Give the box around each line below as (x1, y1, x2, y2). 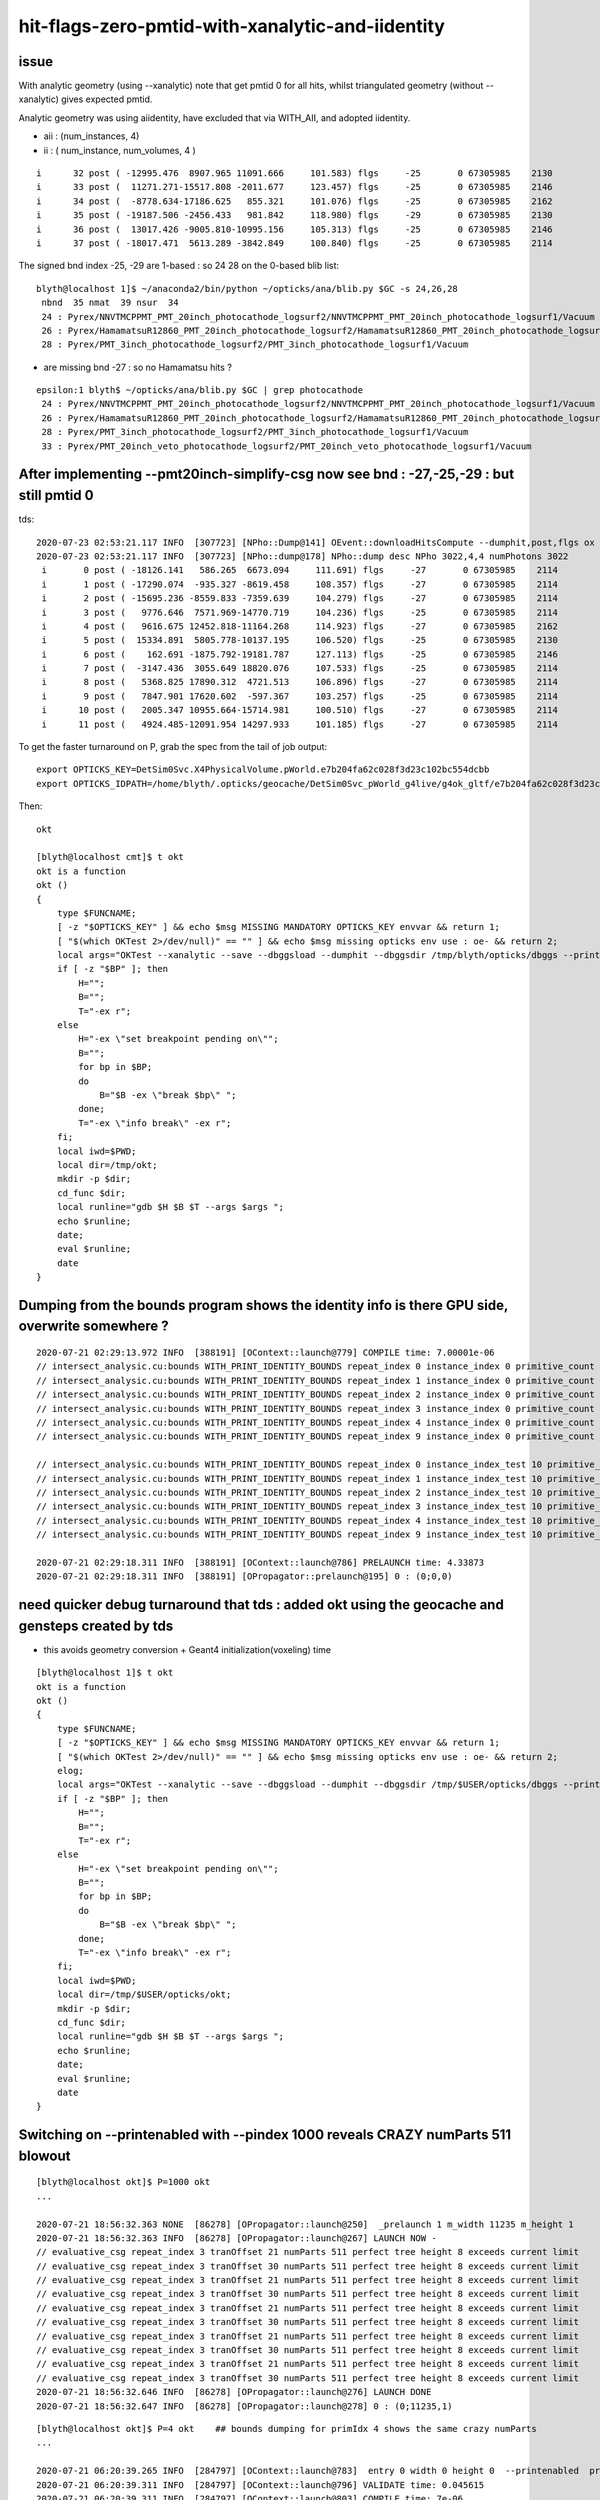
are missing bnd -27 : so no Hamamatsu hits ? (43, 361, 232, 373)
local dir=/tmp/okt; (56, 1159, 158, 1170)
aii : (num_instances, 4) (43, 130, 140, 142)
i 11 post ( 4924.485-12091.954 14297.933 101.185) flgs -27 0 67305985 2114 (41, 718, 559, 730)
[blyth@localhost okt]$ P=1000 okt (36, 2176, 211, 2188)
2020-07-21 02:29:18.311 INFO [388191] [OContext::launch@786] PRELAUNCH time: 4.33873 (36, 1556, 485, 1568)
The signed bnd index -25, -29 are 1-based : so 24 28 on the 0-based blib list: (18, 260, 340, 272)
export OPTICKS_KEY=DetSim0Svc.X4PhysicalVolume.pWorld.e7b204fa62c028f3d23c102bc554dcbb (36, 764, 490, 775)
